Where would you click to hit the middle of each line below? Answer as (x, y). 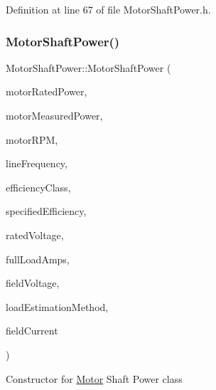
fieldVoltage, (33, 283)
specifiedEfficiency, (46, 211)
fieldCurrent (32, 331)
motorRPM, (32, 139)
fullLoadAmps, (38, 259)
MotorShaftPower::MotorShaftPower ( (88, 67)
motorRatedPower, (47, 91)
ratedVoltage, (35, 234)
